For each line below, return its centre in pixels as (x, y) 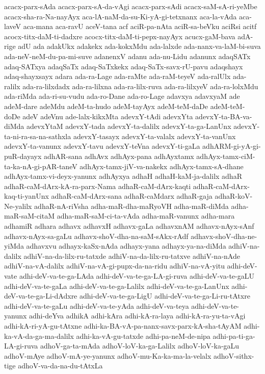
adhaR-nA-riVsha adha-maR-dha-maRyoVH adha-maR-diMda (131, 206)
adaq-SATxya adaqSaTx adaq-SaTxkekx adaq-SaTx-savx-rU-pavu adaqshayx (124, 66)
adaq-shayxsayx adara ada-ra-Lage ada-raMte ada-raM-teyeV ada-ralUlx (117, 76)
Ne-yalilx (18, 206)
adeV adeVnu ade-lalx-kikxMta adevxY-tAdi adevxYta (108, 116)
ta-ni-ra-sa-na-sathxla (38, 136)
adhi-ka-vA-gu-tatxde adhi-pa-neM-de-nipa (143, 336)
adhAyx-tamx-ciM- (226, 156)
